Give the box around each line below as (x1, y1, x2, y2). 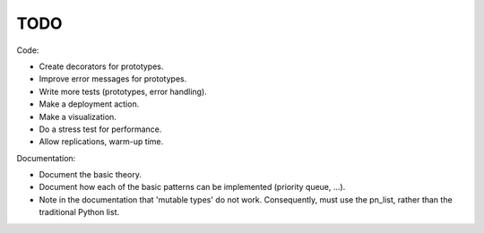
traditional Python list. (39, 207, 120, 218)
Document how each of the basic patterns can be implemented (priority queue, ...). (39, 182, 346, 193)
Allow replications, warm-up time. (39, 136, 164, 147)
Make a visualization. (39, 111, 117, 122)
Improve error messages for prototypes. (39, 73, 187, 84)
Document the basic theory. (39, 169, 143, 180)
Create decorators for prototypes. (39, 61, 164, 72)
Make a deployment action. (39, 99, 140, 109)
